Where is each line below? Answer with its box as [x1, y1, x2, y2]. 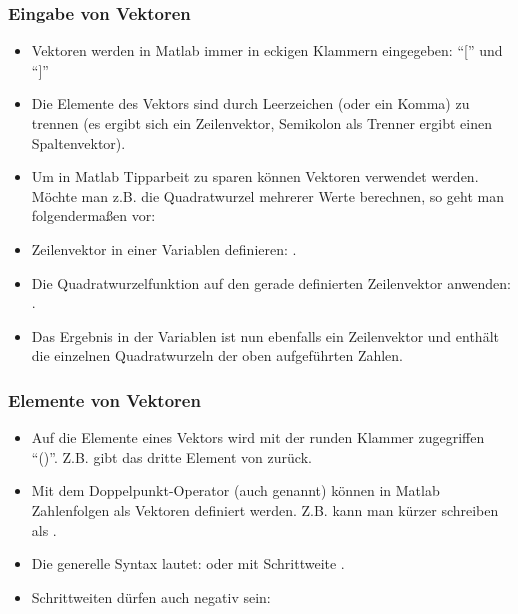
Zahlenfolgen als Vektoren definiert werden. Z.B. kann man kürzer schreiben [31, 499, 499, 520]
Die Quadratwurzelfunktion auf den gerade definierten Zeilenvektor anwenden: [31, 272, 511, 293]
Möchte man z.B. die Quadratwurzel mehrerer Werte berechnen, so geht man [31, 185, 505, 206]
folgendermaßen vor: [31, 205, 156, 226]
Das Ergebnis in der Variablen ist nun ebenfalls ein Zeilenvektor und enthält [31, 325, 499, 346]
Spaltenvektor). [31, 132, 126, 153]
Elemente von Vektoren [8, 387, 201, 412]
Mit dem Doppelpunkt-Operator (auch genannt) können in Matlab [31, 480, 440, 501]
